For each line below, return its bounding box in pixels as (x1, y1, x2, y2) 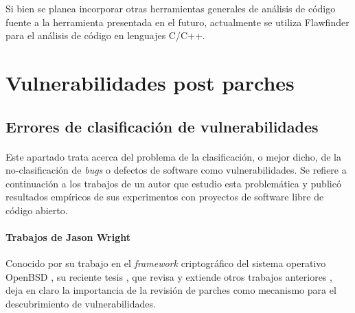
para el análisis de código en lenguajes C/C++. (5, 28, 205, 43)
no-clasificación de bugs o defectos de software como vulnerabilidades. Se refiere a (5, 163, 347, 177)
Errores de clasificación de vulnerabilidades (5, 115, 319, 137)
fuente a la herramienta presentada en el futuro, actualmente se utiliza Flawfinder (5, 14, 350, 29)
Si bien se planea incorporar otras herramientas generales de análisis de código (5, 1, 336, 15)
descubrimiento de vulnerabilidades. (5, 297, 156, 311)
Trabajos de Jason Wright (5, 230, 130, 244)
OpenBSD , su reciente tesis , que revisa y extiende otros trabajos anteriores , (5, 269, 332, 283)
